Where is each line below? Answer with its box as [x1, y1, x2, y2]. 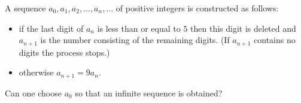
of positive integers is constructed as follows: [115, 2, 279, 14]
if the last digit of [19, 22, 84, 34]
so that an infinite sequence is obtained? [75, 86, 223, 99]
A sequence [5, 2, 46, 14]
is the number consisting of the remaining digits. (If [40, 34, 230, 46]
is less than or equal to [97, 22, 181, 34]
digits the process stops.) [19, 46, 110, 58]
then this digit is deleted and [190, 22, 296, 34]
